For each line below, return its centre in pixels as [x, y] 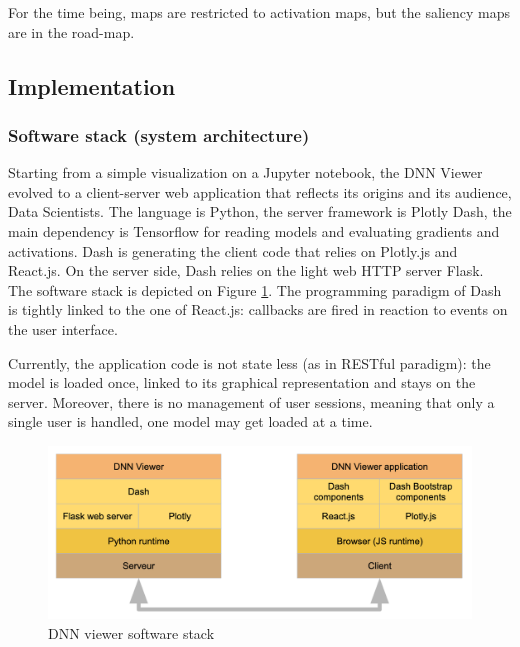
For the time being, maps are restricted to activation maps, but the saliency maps [259, 12]
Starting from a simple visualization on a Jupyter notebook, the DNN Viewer [245, 172]
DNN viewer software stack [131, 632]
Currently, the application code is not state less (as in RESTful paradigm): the [249, 362]
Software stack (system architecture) [159, 134]
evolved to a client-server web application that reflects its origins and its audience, [260, 191]
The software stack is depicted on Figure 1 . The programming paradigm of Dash [255, 289]
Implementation [92, 85]
